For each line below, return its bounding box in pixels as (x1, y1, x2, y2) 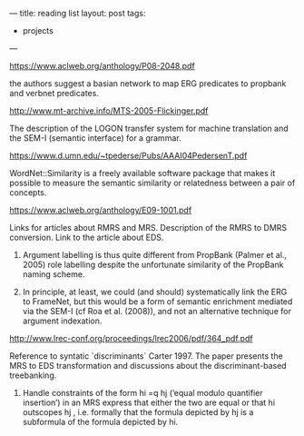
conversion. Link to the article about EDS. (9, 232, 164, 243)
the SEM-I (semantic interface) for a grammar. (9, 133, 181, 144)
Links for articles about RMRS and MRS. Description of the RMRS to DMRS (9, 223, 288, 233)
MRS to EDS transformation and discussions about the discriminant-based (9, 361, 288, 371)
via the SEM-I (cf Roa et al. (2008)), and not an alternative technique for (22, 306, 292, 316)
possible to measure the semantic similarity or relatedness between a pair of (9, 177, 296, 188)
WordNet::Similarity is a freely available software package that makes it (9, 168, 276, 178)
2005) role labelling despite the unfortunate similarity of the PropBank (22, 259, 284, 270)
